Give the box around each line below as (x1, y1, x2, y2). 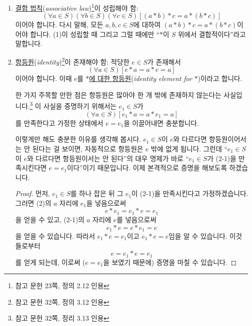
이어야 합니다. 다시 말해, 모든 (15, 19, 103, 30)
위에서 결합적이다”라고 (178, 29, 246, 39)
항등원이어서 (209, 134, 247, 144)
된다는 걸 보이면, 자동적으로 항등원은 (32, 143, 143, 153)
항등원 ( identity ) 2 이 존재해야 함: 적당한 (15, 55, 130, 66)
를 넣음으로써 (116, 214, 157, 224)
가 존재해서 (147, 56, 181, 66)
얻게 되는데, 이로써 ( (24, 257, 85, 267)
